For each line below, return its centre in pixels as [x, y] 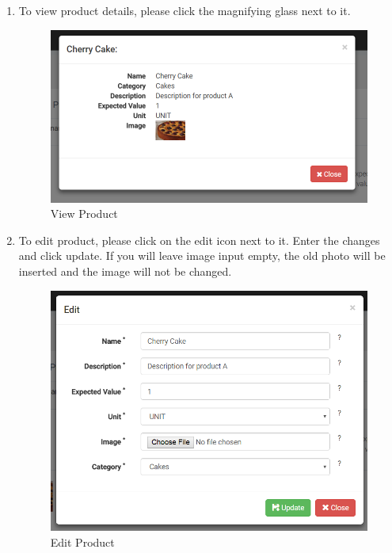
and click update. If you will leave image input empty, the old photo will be [202, 256]
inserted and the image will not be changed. [125, 271]
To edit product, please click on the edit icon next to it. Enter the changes [199, 240]
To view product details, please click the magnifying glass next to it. [185, 10]
